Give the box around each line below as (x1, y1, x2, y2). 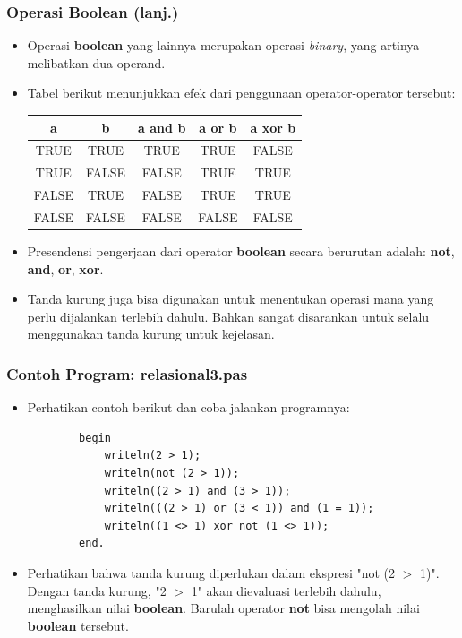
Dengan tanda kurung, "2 (27, 581, 167, 599)
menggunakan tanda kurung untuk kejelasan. (27, 324, 275, 343)
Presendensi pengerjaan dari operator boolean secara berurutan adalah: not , (27, 241, 455, 260)
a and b (138, 117, 186, 136)
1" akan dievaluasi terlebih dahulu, (191, 581, 381, 599)
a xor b (250, 117, 296, 136)
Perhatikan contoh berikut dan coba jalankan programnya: (27, 398, 350, 417)
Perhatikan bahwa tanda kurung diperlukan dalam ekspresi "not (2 (27, 563, 396, 582)
